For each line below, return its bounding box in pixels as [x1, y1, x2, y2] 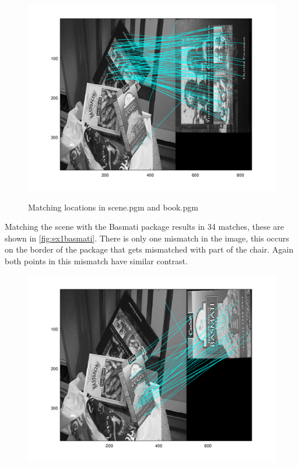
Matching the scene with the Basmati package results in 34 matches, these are [5, 220, 284, 233]
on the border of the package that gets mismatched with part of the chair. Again [5, 243, 293, 256]
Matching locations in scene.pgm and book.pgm [28, 201, 198, 213]
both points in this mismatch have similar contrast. [5, 254, 188, 267]
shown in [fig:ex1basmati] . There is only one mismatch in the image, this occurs [5, 232, 289, 244]
